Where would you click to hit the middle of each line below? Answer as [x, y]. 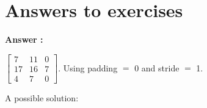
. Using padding [88, 67]
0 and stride [157, 67]
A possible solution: [42, 97]
